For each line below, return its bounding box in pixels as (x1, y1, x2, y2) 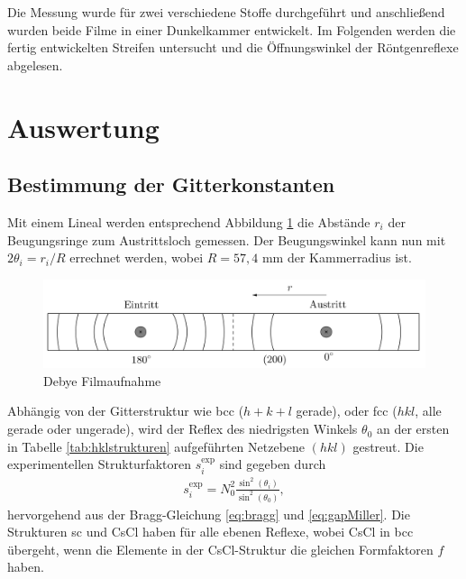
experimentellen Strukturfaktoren (7, 455, 191, 473)
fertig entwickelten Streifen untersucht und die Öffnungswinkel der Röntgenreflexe (7, 38, 459, 57)
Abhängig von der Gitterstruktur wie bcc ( (7, 401, 244, 420)
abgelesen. (7, 55, 63, 74)
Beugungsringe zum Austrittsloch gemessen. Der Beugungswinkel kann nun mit (7, 230, 446, 249)
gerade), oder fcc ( (296, 401, 397, 420)
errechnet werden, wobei (69, 248, 204, 267)
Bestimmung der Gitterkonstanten (7, 170, 335, 198)
